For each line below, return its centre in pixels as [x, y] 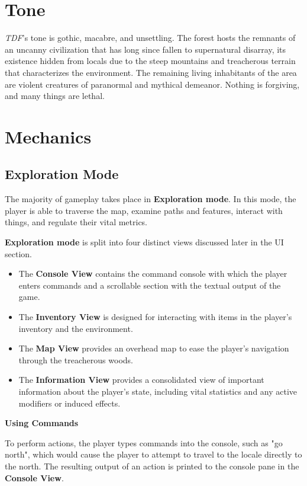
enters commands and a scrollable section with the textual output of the [150, 285]
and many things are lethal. [55, 96]
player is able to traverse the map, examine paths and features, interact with [144, 210]
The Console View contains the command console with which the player [153, 274]
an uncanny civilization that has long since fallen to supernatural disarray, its [146, 49]
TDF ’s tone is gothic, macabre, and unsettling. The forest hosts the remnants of [150, 38]
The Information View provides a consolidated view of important [141, 380]
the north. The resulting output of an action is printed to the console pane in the [152, 466]
